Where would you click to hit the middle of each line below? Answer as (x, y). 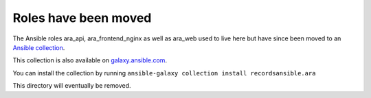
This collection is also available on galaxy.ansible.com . (90, 60)
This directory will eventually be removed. (72, 86)
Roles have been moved (82, 18)
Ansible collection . (39, 47)
